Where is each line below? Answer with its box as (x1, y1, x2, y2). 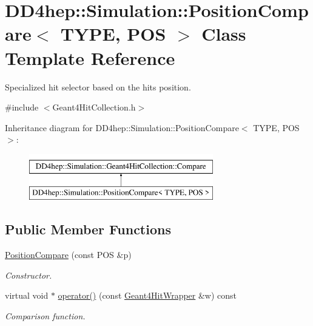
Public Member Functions (5, 220, 171, 239)
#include (5, 101, 39, 114)
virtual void (5, 289, 49, 302)
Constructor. (5, 268, 52, 281)
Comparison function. (5, 310, 86, 322)
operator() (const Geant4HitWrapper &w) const (58, 289, 237, 302)
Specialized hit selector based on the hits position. (5, 80, 191, 93)
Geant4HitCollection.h (52, 101, 136, 114)
